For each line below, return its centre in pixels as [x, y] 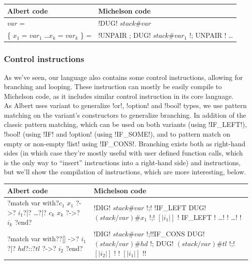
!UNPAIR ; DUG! [125, 35]
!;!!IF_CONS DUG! [176, 234]
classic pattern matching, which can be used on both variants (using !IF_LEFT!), [126, 124]
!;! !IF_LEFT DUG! [176, 208]
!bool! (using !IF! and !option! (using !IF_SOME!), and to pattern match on [117, 134]
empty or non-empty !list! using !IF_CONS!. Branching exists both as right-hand [125, 143]
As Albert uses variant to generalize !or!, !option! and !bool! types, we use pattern [126, 105]
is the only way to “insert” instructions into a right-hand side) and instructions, [122, 162]
